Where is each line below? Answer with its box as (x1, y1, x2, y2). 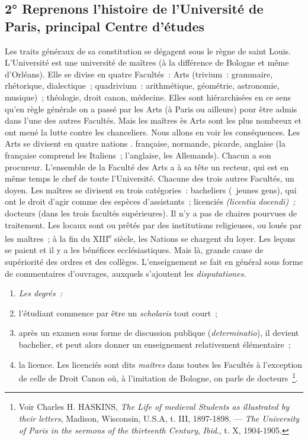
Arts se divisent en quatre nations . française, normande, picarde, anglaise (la (5, 137, 285, 150)
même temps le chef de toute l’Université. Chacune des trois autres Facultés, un (5, 172, 294, 185)
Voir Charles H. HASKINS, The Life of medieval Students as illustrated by (18, 400, 289, 413)
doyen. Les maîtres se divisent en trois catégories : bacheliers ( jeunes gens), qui (5, 183, 297, 196)
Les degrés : (18, 287, 63, 299)
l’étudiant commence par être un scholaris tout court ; (18, 306, 218, 319)
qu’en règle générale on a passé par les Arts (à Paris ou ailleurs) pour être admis (5, 102, 297, 115)
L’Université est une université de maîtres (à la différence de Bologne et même (5, 56, 289, 69)
